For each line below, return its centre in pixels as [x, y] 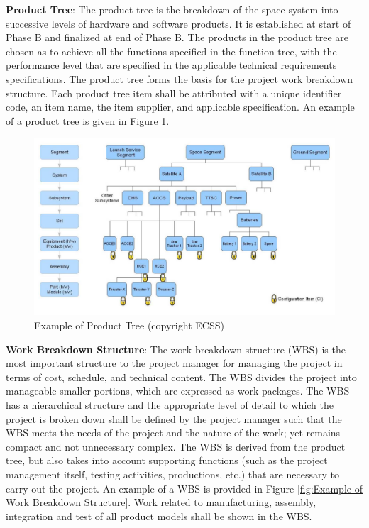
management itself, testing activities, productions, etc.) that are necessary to [172, 474]
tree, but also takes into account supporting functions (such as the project [167, 460]
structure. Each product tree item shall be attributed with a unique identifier [174, 93]
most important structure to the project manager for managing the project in [174, 363]
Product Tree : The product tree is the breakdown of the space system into [172, 9]
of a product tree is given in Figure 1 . [88, 120]
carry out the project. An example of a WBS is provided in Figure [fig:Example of [184, 488]
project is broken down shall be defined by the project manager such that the [174, 418]
